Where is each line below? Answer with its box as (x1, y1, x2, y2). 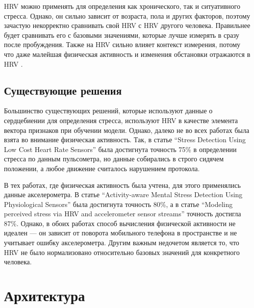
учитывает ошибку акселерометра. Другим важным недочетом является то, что (4, 237, 239, 248)
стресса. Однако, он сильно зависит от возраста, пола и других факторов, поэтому (4, 10, 251, 21)
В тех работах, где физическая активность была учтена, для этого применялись (4, 180, 241, 190)
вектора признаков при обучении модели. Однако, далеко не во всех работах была (4, 125, 250, 135)
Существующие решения (4, 82, 122, 98)
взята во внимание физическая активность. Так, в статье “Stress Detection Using (4, 134, 246, 145)
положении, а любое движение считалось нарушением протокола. (4, 163, 200, 173)
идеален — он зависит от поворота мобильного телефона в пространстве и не (4, 228, 237, 238)
